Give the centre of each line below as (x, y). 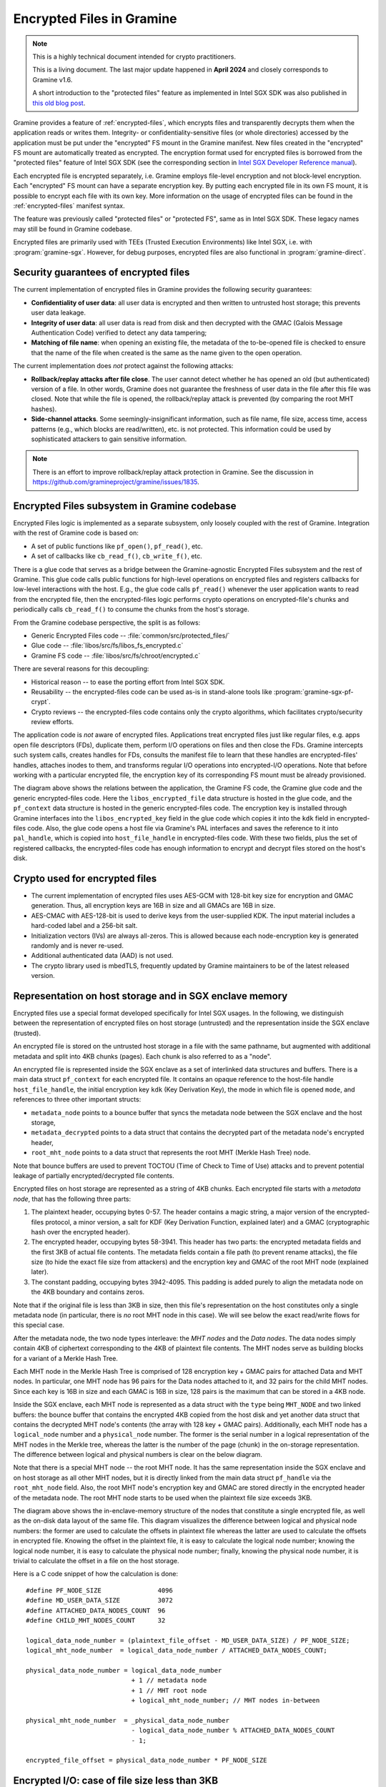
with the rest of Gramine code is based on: (76, 533)
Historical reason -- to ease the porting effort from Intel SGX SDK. (128, 682)
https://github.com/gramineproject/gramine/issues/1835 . (116, 482)
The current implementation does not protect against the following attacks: (123, 366)
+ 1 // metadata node (169, 1680)
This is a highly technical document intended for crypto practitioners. (134, 56)
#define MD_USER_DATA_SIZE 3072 (99, 1600)
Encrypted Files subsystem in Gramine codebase (125, 506)
